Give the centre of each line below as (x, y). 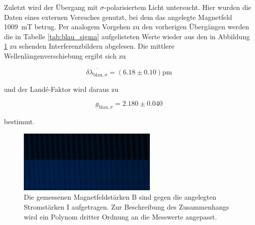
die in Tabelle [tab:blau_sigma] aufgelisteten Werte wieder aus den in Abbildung (127, 36)
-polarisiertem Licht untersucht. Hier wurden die (178, 7)
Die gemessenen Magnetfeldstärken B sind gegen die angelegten (120, 197)
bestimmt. (19, 121)
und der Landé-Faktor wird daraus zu (61, 89)
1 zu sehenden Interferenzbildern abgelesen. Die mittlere (89, 46)
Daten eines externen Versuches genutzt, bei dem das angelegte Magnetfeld (118, 17)
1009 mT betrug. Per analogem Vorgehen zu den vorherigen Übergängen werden (127, 27)
